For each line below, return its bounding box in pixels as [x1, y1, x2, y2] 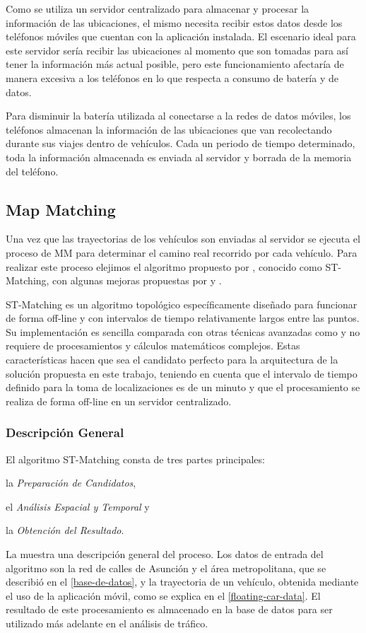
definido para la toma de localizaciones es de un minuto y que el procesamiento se [6, 380, 360, 395]
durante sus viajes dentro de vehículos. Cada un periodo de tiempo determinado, [6, 136, 355, 151]
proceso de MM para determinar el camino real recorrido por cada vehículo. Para [6, 245, 358, 260]
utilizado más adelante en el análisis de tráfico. [6, 616, 208, 631]
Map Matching [6, 198, 116, 220]
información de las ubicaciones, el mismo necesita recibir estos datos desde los [6, 15, 343, 30]
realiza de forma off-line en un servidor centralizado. [6, 393, 232, 408]
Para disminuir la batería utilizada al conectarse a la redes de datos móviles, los [6, 108, 351, 123]
